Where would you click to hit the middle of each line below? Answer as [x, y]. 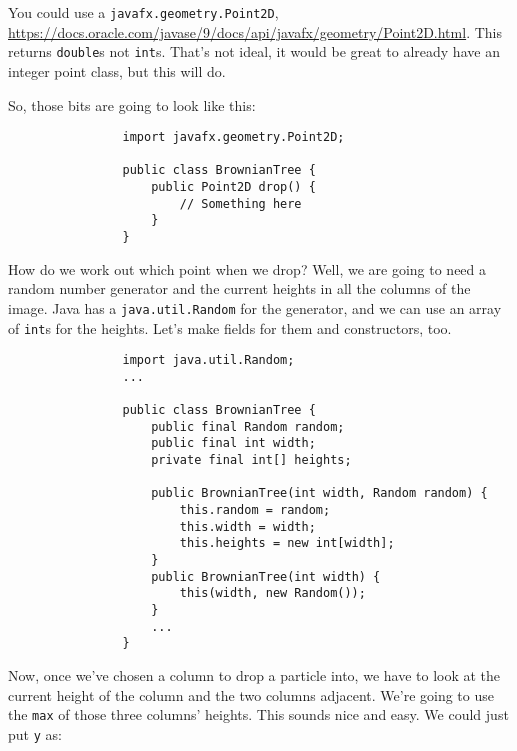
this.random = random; [255, 510]
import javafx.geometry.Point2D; [233, 137]
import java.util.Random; [208, 360]
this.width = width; [247, 526]
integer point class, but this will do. [117, 70]
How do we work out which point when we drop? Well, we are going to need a [247, 268]
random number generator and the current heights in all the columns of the [239, 288]
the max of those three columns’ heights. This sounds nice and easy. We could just [258, 714]
